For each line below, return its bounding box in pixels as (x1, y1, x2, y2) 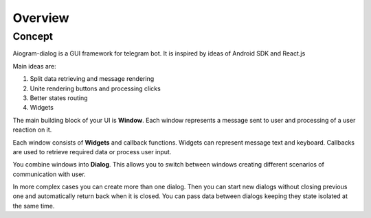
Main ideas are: (12, 62, 56, 70)
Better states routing (30, 93, 89, 102)
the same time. (12, 202, 55, 210)
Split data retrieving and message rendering (30, 75, 155, 83)
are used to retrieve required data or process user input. (12, 147, 172, 156)
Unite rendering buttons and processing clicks (30, 84, 161, 93)
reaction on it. (12, 125, 52, 134)
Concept (12, 30, 54, 43)
